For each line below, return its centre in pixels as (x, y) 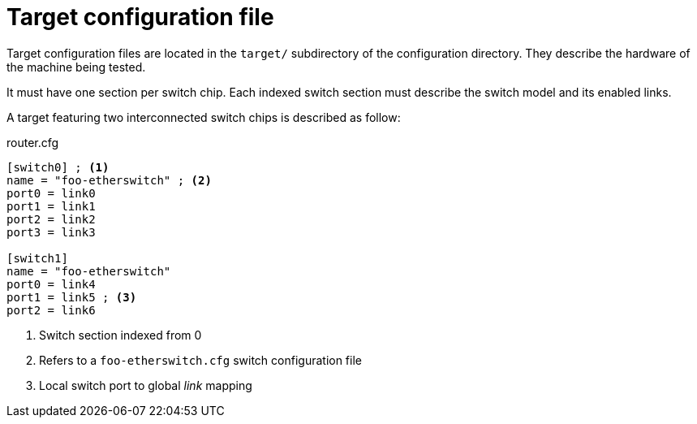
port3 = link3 (51, 232)
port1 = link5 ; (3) (72, 297)
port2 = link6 (51, 310)
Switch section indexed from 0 (120, 335)
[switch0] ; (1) (58, 167)
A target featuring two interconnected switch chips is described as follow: (204, 117)
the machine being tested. (76, 67)
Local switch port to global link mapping (146, 385)
